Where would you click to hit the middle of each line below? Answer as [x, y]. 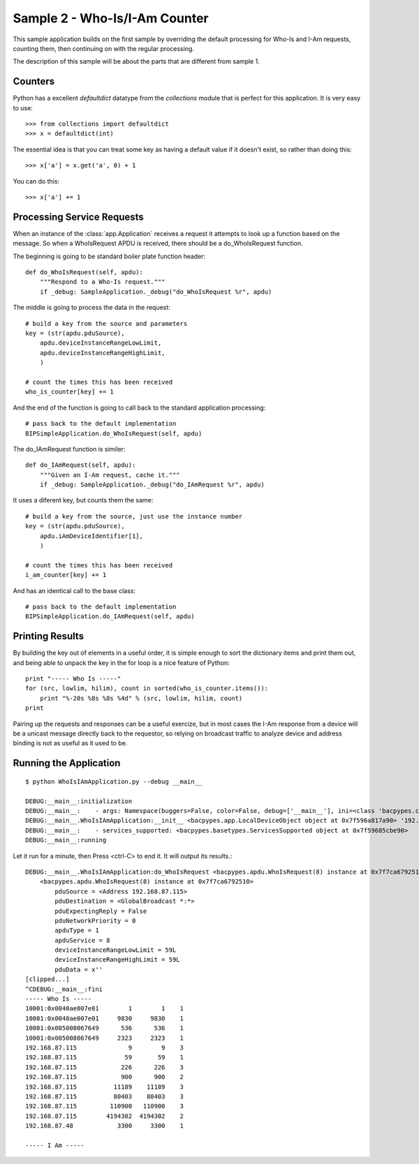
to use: [23, 107]
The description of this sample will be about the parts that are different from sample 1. [136, 61]
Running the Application [67, 763]
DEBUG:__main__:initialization [79, 801]
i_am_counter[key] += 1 [66, 575]
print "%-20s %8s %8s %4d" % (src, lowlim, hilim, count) [141, 698]
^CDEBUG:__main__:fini [64, 989]
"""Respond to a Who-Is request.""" [102, 282]
